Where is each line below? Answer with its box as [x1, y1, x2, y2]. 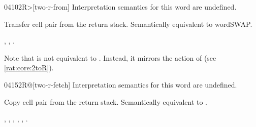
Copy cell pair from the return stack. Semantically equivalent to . [4, 96, 208, 107]
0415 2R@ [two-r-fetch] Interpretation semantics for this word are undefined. [4, 79, 237, 90]
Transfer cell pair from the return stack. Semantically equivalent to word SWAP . [4, 18, 252, 29]
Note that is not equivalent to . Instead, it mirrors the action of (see [4, 52, 216, 63]
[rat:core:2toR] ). [4, 62, 54, 73]
